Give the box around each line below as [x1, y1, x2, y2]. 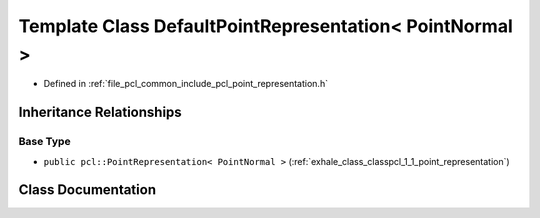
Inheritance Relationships [18, 104, 182, 121]
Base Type [18, 135, 71, 149]
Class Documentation [18, 181, 157, 199]
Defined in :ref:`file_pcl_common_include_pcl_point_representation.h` [43, 78, 329, 90]
